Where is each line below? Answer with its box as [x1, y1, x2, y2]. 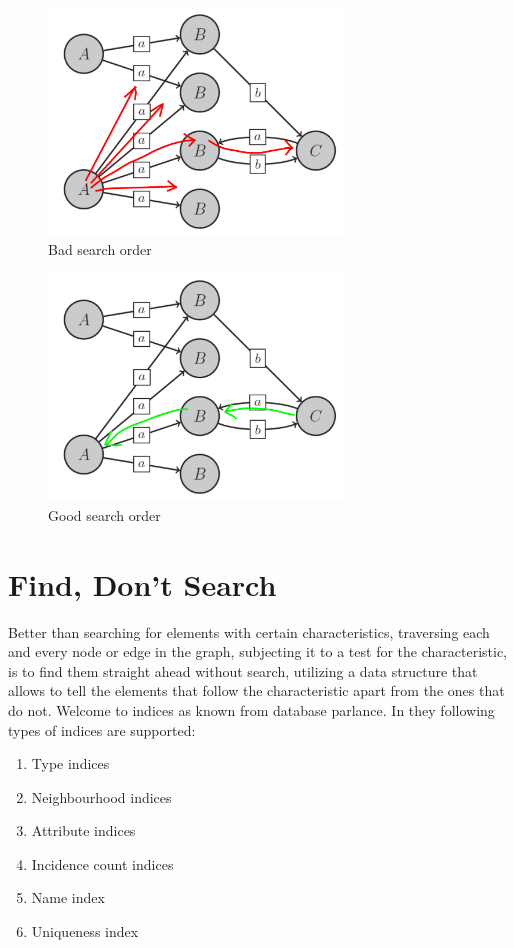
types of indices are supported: [8, 719, 196, 740]
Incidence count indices [31, 853, 174, 874]
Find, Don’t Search [8, 563, 277, 604]
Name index [31, 887, 105, 908]
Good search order [48, 504, 161, 525]
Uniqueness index [31, 921, 139, 942]
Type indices [31, 753, 110, 774]
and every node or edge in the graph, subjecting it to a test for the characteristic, [8, 641, 508, 662]
